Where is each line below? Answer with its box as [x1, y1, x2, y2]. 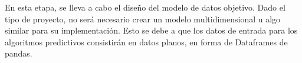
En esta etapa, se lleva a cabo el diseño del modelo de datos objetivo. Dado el [5, 1, 285, 13]
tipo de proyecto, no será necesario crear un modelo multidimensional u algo [5, 12, 281, 25]
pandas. [5, 47, 32, 59]
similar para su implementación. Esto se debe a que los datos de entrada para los [5, 24, 298, 37]
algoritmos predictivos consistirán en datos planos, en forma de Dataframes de [5, 35, 288, 48]
